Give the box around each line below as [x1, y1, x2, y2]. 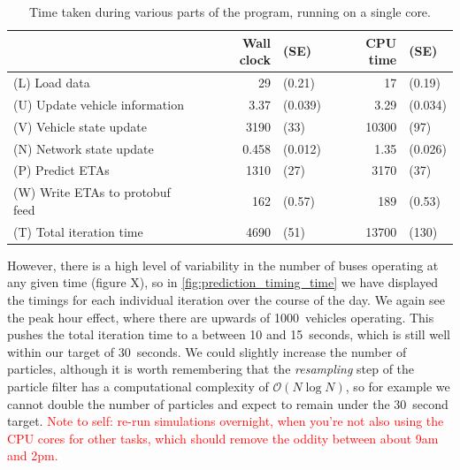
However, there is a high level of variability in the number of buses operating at [7, 255, 439, 274]
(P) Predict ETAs [13, 161, 110, 179]
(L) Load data [13, 73, 90, 92]
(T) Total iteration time [13, 222, 143, 240]
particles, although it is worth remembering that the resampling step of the [7, 360, 415, 378]
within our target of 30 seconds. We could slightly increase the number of [7, 342, 407, 360]
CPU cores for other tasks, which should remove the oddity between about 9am [7, 428, 439, 447]
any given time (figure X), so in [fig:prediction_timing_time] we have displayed [7, 273, 439, 292]
